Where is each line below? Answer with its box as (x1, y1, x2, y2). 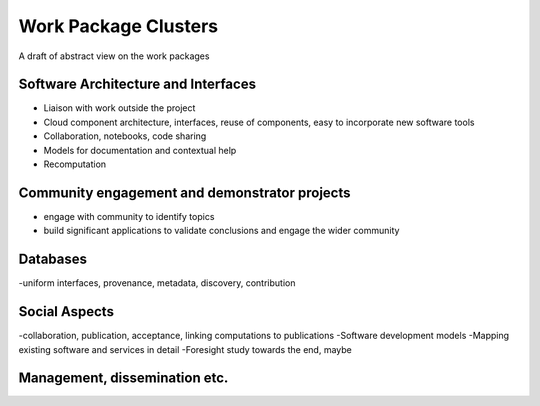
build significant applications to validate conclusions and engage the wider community (43, 225, 400, 237)
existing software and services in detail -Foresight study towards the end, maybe (18, 343, 352, 355)
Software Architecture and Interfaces (18, 76, 257, 93)
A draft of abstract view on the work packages (18, 50, 210, 62)
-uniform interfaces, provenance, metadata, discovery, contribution (18, 277, 296, 289)
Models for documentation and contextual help (43, 144, 237, 156)
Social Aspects (18, 303, 115, 320)
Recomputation (43, 158, 107, 170)
